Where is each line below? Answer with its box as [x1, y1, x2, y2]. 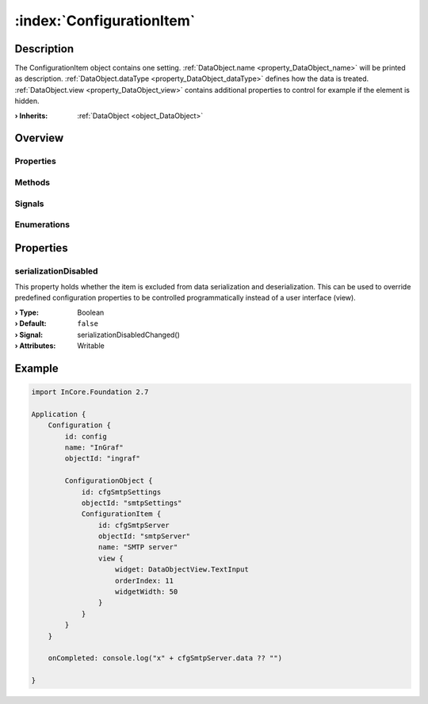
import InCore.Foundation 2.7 [31, 388, 149, 396]
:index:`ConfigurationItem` [14, 12, 196, 29]
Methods [14, 177, 51, 188]
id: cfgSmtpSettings [81, 488, 162, 496]
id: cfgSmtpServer [97, 520, 170, 530]
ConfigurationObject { [64, 476, 154, 485]
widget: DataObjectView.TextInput [115, 565, 249, 574]
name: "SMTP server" [97, 543, 178, 552]
